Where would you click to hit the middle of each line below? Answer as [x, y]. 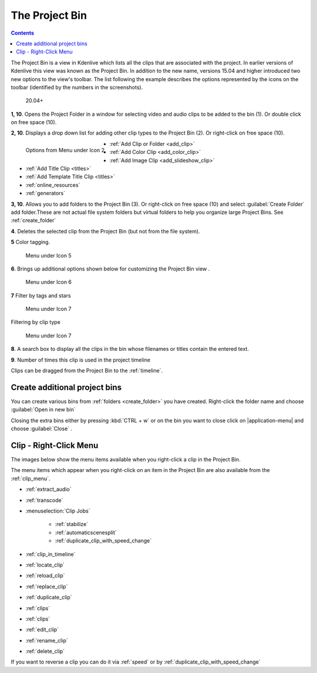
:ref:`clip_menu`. [31, 478]
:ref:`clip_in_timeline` [50, 554]
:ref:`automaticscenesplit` [86, 533]
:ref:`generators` [45, 193]
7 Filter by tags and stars [41, 295]
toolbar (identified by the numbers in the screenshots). [77, 87]
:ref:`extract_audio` [48, 489]
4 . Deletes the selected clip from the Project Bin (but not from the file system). [105, 231]
